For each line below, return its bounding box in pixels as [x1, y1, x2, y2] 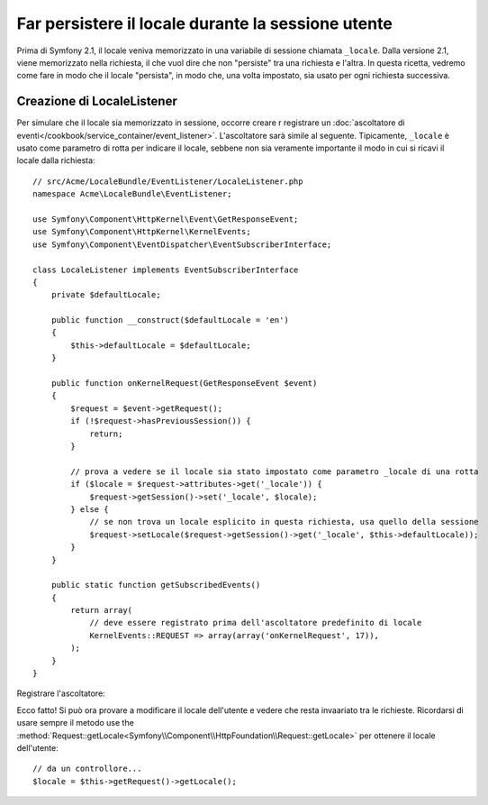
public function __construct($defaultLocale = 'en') [50, 316, 290, 325]
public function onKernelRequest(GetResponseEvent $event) [50, 379, 318, 389]
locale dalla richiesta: [16, 155, 95, 166]
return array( [70, 605, 133, 616]
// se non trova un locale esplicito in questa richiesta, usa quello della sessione [89, 517, 479, 527]
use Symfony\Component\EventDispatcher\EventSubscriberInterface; [32, 239, 332, 250]
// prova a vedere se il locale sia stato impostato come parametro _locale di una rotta [70, 466, 479, 477]
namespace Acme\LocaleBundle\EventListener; [32, 189, 233, 199]
